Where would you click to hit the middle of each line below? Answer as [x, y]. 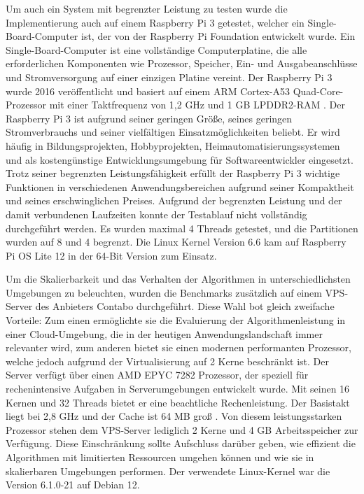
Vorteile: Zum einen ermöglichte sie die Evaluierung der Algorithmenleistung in [176, 320]
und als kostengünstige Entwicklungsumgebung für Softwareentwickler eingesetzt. [180, 159]
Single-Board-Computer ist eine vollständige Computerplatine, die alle [156, 49]
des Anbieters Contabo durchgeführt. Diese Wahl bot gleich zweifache [185, 306]
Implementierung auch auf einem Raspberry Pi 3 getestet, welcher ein [155, 22]
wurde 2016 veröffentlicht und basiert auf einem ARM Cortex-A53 [148, 91]
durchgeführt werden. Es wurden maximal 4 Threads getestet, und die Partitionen [182, 228]
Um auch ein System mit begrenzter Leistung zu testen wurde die [147, 8]
